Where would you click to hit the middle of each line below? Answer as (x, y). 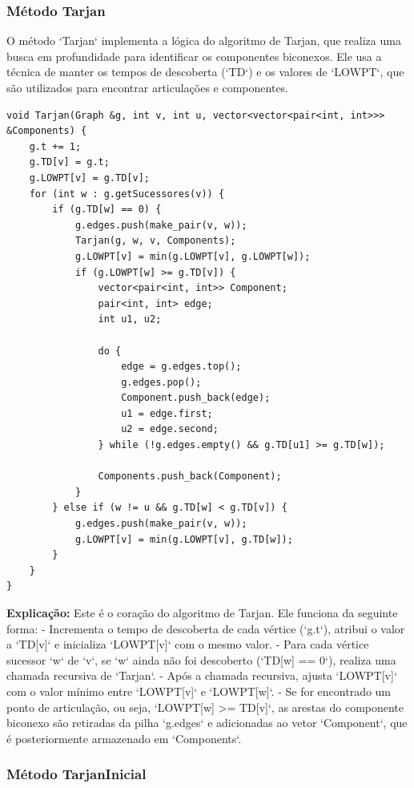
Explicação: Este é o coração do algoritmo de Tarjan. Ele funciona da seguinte (202, 612)
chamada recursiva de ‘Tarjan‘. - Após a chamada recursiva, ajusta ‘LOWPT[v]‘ (202, 675)
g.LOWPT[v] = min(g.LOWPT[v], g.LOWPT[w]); (193, 256)
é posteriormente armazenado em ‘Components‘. (124, 738)
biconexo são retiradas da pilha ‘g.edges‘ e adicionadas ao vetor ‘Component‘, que (207, 723)
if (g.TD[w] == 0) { (107, 210)
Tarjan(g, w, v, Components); (155, 241)
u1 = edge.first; (167, 413)
